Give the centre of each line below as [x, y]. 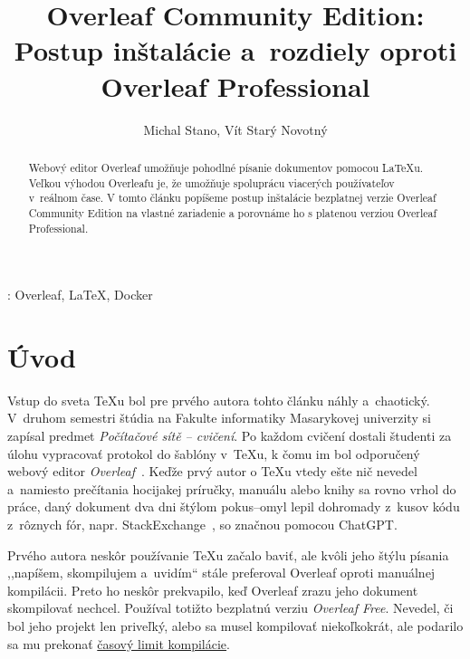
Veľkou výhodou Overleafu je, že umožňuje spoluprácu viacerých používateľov [211, 182]
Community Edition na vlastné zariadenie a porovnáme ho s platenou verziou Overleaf [233, 212]
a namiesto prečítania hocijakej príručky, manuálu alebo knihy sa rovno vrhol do [232, 488]
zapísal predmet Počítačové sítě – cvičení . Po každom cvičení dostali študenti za [230, 436]
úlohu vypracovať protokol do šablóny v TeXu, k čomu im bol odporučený [214, 453]
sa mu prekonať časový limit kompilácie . [119, 643]
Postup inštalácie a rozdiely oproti [235, 50]
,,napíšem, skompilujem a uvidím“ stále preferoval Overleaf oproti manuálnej [221, 573]
